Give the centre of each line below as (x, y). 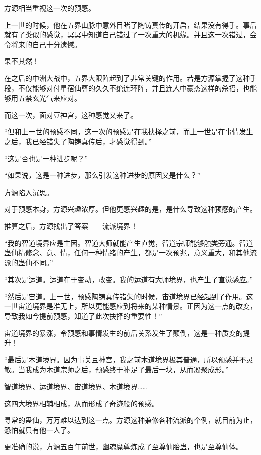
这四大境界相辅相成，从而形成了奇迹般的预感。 (81, 403)
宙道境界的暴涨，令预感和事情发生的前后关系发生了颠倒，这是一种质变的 (123, 333)
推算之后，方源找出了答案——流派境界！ (71, 225)
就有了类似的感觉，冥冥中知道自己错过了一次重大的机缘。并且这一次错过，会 (130, 34)
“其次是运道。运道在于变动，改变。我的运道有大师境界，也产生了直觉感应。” (129, 279)
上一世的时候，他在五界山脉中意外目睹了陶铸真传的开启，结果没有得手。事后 (130, 24)
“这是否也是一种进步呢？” (46, 158)
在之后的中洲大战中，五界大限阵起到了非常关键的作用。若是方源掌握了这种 (127, 78)
